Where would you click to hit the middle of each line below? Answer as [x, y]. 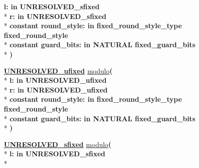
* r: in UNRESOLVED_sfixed [55, 16]
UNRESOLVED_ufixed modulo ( [58, 70]
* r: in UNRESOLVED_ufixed [56, 89]
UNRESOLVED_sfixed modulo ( [58, 144]
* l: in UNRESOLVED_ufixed [55, 80]
